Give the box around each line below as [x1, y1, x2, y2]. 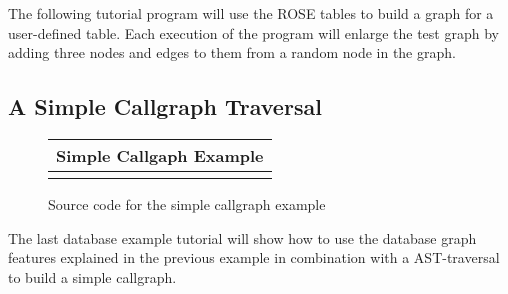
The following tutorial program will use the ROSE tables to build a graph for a [8, 3, 494, 23]
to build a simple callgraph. [8, 266, 177, 287]
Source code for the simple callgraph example [48, 193, 326, 214]
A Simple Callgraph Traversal [8, 91, 322, 122]
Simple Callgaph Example [56, 143, 264, 167]
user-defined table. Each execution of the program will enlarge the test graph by [8, 22, 499, 43]
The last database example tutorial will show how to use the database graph [8, 227, 477, 248]
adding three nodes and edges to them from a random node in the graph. [8, 42, 456, 63]
